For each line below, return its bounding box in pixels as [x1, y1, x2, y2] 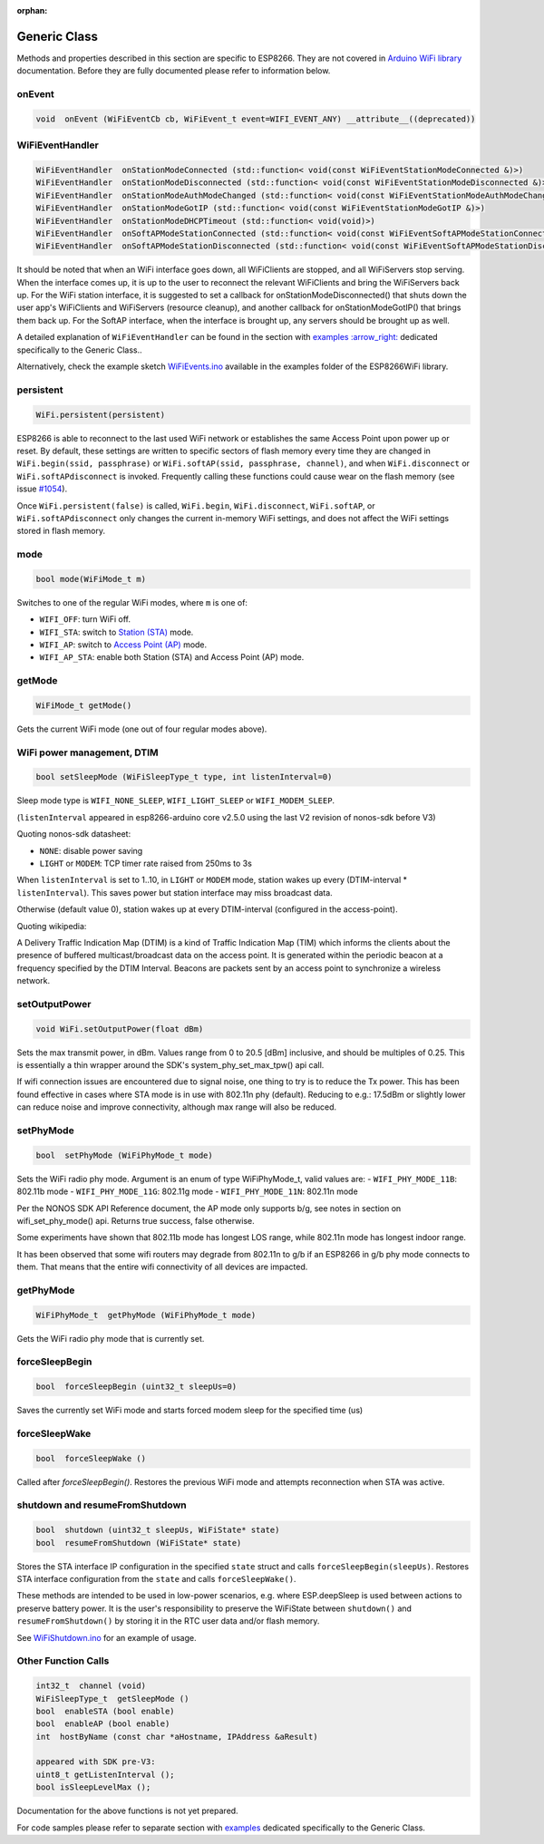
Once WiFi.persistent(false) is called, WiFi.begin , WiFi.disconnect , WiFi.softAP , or [16, 500, 375, 511]
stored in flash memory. [16, 526, 106, 537]
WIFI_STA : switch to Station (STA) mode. [39, 626, 194, 637]
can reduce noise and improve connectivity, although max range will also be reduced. [16, 1102, 337, 1112]
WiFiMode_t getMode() [35, 700, 132, 711]
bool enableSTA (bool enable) [35, 1705, 176, 1716]
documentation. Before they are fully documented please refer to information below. [16, 65, 331, 76]
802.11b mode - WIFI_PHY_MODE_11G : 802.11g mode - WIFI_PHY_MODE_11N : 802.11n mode [16, 1186, 358, 1197]
